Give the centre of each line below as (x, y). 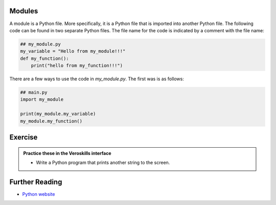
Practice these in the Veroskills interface (67, 153)
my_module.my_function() (51, 121)
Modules (24, 11)
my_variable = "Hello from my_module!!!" (73, 51)
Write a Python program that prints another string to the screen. (103, 162)
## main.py (34, 93)
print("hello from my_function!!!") (77, 66)
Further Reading (36, 182)
